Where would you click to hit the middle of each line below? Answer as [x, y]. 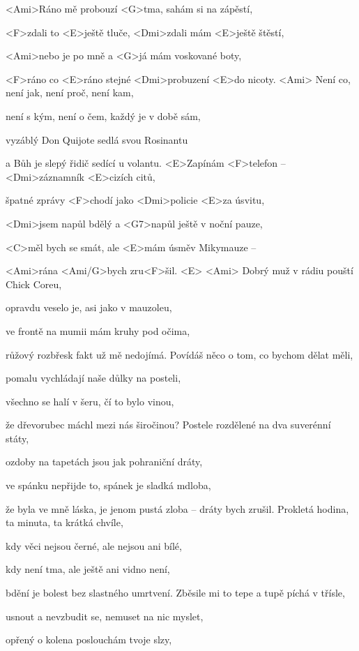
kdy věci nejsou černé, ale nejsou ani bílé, [94, 545]
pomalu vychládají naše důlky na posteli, [93, 378]
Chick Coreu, [34, 284]
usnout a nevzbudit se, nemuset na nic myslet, [105, 616]
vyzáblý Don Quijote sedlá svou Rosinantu [97, 139]
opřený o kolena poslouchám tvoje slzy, [89, 639]
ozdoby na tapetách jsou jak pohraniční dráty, [104, 462]
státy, [17, 438]
